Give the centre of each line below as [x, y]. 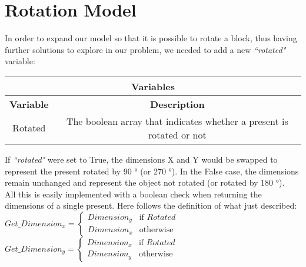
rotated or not [177, 134]
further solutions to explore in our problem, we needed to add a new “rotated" [145, 49]
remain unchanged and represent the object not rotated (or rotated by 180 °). [145, 182]
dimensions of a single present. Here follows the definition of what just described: [151, 205]
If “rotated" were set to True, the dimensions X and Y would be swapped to [141, 159]
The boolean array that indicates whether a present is [177, 121]
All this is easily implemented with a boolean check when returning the [133, 194]
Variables [153, 86]
